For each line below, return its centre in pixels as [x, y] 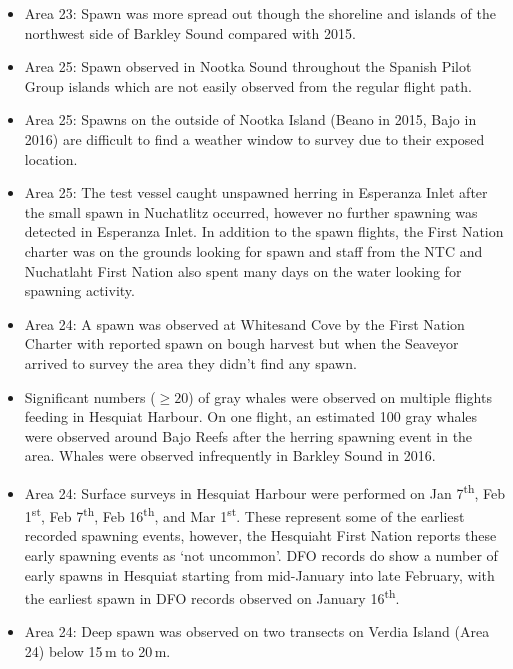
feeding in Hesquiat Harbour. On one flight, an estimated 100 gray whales [251, 416]
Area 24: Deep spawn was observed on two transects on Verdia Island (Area [257, 631]
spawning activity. [79, 290]
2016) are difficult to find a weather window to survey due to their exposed [254, 138]
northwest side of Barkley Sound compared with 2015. [190, 32]
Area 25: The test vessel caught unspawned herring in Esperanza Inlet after [256, 192]
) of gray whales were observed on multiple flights [340, 396]
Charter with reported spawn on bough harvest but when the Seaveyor [241, 343]
